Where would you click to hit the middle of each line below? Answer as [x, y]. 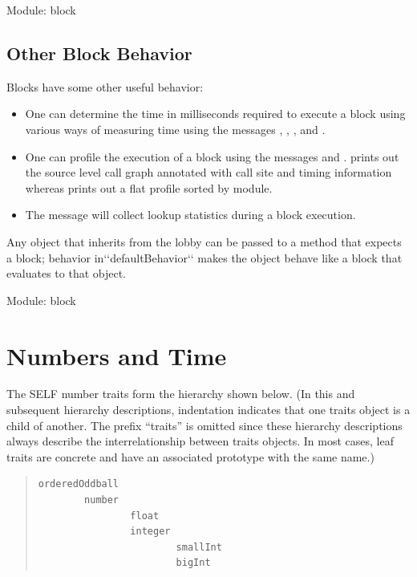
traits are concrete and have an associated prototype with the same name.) [190, 456]
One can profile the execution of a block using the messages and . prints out [212, 156]
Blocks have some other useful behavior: [105, 86]
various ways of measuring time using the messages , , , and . [175, 129]
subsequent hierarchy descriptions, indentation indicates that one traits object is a [208, 410]
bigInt [193, 563]
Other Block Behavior [99, 53]
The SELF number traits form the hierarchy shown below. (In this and [181, 394]
